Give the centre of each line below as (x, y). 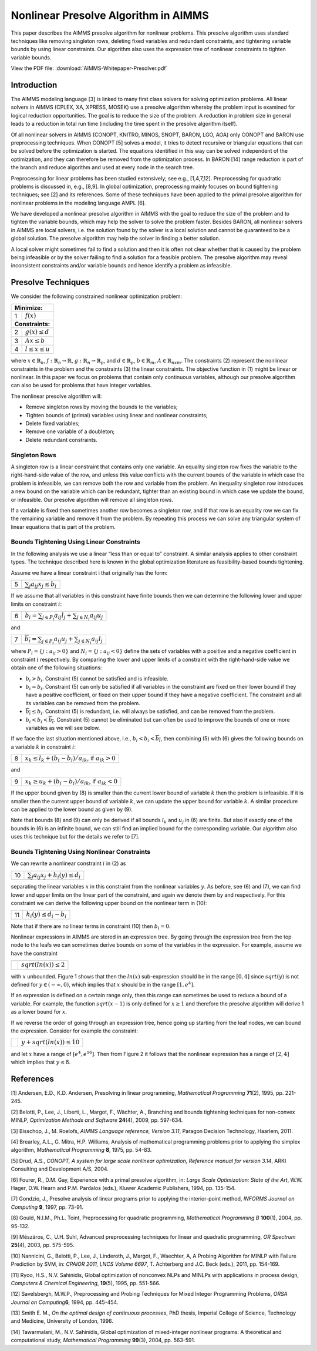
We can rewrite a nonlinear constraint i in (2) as (68, 863)
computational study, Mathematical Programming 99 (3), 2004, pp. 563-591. (103, 1340)
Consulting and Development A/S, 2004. (60, 1169)
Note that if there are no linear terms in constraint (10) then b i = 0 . (91, 927)
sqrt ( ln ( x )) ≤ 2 (43, 965)
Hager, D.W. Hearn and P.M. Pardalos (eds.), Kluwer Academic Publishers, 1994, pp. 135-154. (123, 1188)
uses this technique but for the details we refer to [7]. (75, 837)
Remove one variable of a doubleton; (70, 431)
